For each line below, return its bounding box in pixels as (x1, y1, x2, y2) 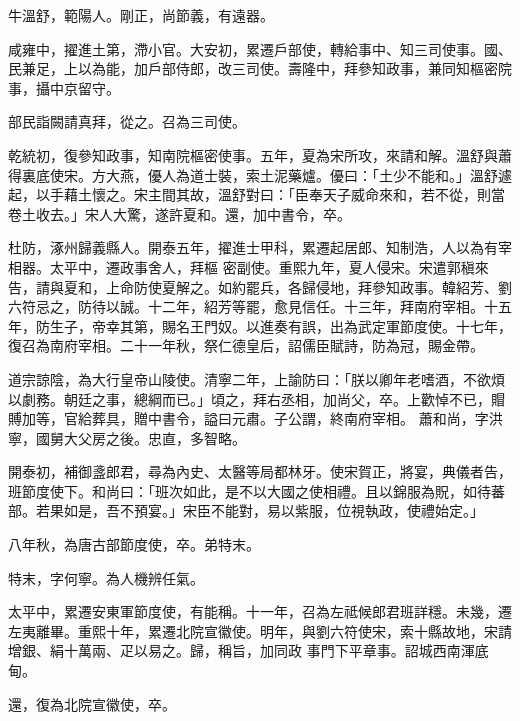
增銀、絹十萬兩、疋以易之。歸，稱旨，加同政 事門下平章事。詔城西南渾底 (8, 640, 489, 661)
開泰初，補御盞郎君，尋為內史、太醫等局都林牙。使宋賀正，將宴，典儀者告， (8, 461, 512, 482)
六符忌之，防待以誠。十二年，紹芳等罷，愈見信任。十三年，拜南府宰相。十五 (8, 296, 512, 317)
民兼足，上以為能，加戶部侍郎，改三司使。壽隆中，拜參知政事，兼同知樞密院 (8, 58, 512, 79)
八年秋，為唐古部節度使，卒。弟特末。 (8, 534, 260, 555)
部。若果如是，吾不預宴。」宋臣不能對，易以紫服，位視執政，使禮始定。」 (8, 500, 484, 521)
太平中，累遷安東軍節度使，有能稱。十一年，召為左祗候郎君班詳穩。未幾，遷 (8, 601, 512, 622)
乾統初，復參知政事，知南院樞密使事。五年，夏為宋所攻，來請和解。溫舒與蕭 (8, 144, 512, 165)
